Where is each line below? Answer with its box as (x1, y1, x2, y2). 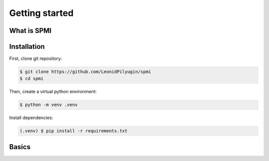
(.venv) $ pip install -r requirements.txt (19, 128, 128, 134)
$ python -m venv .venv (19, 102, 78, 108)
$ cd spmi (19, 76, 44, 82)
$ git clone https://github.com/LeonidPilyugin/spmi (19, 69, 151, 75)
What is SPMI (9, 26, 52, 35)
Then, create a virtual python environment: (9, 89, 97, 95)
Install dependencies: (9, 115, 53, 121)
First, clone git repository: (9, 55, 62, 62)
